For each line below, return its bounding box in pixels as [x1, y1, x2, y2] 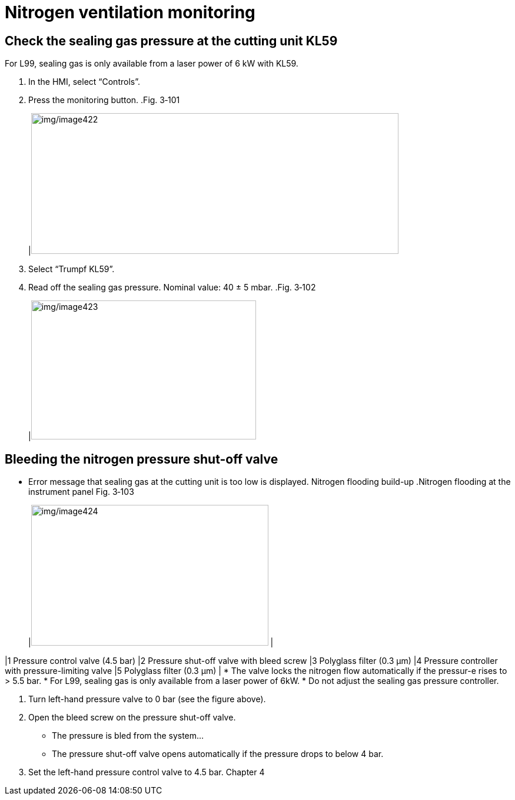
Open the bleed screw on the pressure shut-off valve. [28, 712, 236, 723]
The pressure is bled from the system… [52, 730, 204, 741]
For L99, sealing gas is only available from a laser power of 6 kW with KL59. [5, 58, 298, 69]
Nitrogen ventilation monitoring [5, 2, 255, 22]
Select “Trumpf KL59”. [28, 264, 115, 275]
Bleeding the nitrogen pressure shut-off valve [5, 451, 278, 467]
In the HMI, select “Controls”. [28, 77, 140, 87]
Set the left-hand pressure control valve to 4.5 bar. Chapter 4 [28, 767, 265, 778]
